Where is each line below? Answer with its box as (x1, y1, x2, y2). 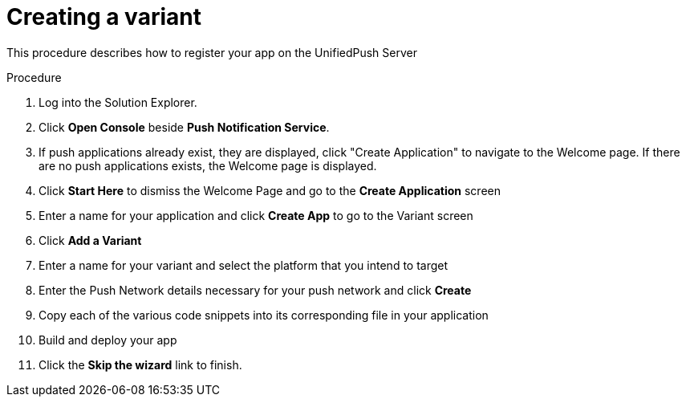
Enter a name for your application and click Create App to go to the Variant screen (39, 208, 473, 222)
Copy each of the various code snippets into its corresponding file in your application (39, 307, 489, 322)
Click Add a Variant (39, 233, 142, 247)
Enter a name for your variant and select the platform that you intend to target (39, 258, 449, 272)
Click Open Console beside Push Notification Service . (39, 120, 330, 134)
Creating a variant (6, 3, 201, 31)
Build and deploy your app (39, 332, 177, 347)
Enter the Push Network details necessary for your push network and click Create (39, 283, 472, 297)
